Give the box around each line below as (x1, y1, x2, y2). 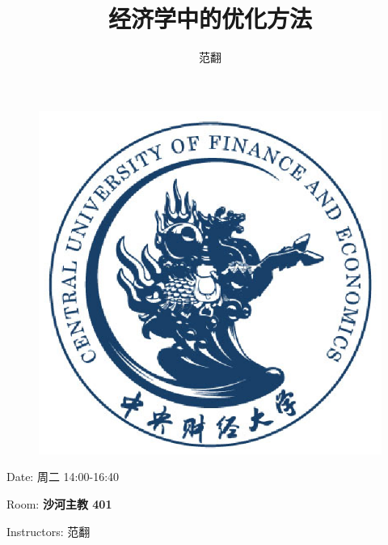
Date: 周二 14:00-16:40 (6, 468, 120, 485)
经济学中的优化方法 (108, 2, 312, 35)
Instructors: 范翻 (6, 522, 91, 539)
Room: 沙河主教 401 (6, 495, 112, 512)
